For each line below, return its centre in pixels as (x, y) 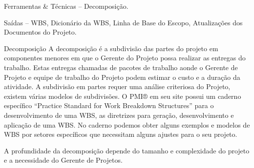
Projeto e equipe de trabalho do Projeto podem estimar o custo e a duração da (122, 77)
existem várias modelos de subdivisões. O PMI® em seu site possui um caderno (123, 96)
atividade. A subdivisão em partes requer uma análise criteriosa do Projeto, (117, 86)
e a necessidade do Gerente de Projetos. (63, 160)
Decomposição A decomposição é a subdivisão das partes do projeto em (111, 48)
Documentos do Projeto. (40, 32)
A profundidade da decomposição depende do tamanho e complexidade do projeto (127, 150)
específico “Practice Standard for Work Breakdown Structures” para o (109, 105)
